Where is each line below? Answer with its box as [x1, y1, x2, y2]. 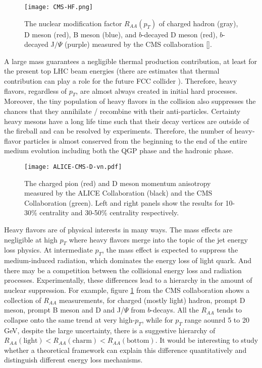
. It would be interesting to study [155, 335, 258, 345]
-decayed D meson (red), [141, 29, 218, 39]
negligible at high [4, 234, 58, 244]
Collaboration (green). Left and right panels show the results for [24, 197, 223, 208]
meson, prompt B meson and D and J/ [4, 304, 124, 315]
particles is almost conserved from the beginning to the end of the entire [23, 135, 247, 146]
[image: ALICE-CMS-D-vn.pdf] [24, 163, 122, 170]
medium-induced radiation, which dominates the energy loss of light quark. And [4, 255, 251, 266]
